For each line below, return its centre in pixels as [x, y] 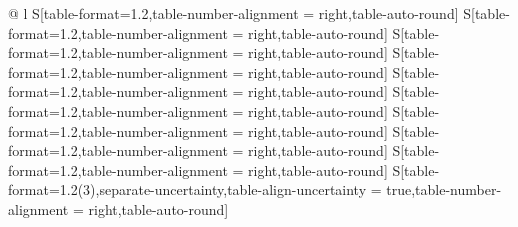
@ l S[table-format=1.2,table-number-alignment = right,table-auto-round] [233, 13]
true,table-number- [444, 189]
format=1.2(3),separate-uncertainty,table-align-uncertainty [187, 189]
